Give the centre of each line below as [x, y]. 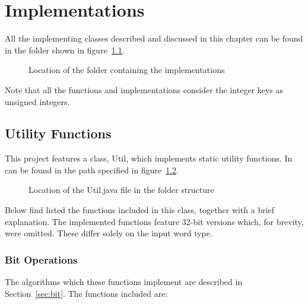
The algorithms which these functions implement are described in [124, 282]
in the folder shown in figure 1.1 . [65, 50]
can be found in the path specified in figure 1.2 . [92, 170]
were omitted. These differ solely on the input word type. [109, 233]
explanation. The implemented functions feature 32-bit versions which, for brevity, [154, 221]
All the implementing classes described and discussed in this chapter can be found [154, 38]
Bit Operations [41, 259]
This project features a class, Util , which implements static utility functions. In [149, 158]
